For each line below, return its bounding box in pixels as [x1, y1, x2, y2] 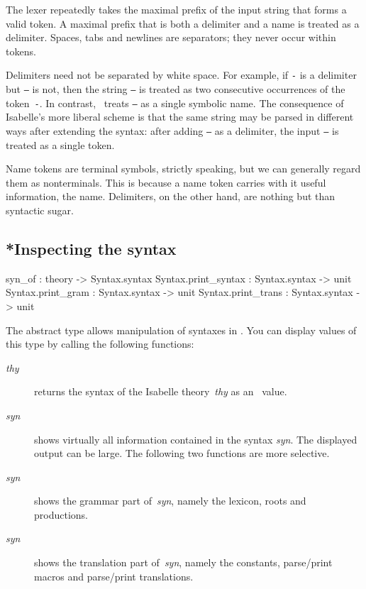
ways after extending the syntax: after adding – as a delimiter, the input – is [6, 123, 339, 138]
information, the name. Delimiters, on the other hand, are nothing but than [6, 189, 335, 204]
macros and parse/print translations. [34, 568, 194, 583]
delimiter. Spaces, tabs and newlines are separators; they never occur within [6, 30, 336, 45]
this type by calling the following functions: [6, 336, 194, 351]
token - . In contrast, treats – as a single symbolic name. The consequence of [6, 95, 344, 110]
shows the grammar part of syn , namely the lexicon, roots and [34, 493, 306, 508]
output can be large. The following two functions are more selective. [34, 446, 330, 461]
